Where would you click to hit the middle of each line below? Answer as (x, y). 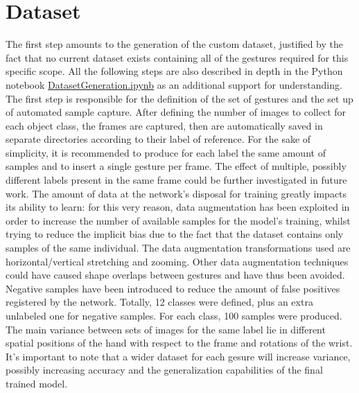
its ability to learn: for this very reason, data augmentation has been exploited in (178, 207)
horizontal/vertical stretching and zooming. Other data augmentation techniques (177, 261)
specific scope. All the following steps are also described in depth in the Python (174, 71)
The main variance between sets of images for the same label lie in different (166, 329)
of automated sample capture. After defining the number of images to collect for (176, 112)
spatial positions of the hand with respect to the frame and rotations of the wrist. (179, 343)
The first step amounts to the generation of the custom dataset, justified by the (175, 44)
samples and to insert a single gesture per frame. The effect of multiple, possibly (176, 166)
